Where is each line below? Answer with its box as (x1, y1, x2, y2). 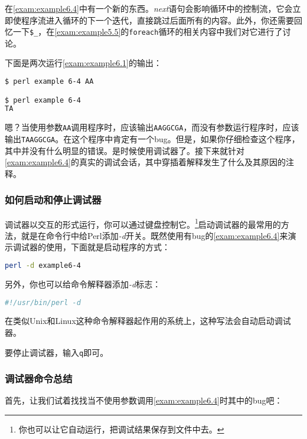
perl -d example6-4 (5, 261, 81, 270)
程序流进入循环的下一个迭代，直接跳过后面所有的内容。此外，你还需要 (21, 14, 294, 26)
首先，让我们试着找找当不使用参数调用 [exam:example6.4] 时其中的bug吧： (5, 394, 283, 407)
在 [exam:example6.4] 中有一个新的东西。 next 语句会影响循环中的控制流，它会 (5, 2, 293, 14)
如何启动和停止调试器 (5, 192, 102, 207)
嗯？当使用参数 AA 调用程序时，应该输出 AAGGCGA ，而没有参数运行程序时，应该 (5, 121, 299, 133)
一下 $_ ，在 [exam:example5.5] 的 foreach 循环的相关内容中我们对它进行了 (12, 25, 283, 38)
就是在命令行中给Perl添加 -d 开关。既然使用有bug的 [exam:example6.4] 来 (21, 229, 288, 241)
